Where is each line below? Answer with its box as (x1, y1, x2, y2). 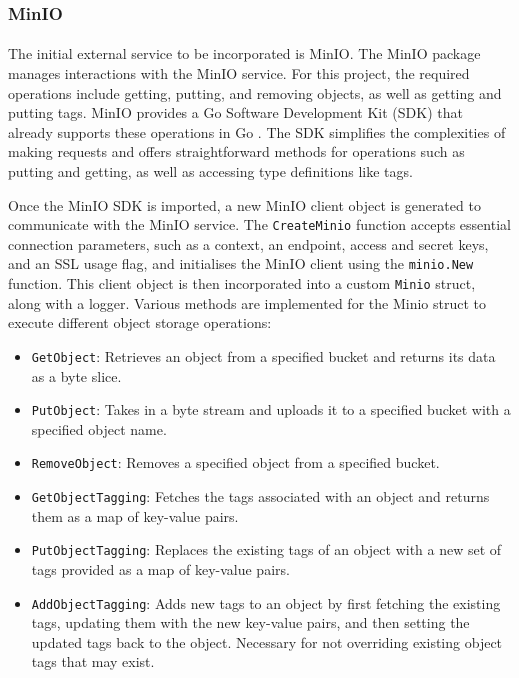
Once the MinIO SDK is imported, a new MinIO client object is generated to (8, 194, 481, 215)
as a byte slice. (31, 365, 122, 386)
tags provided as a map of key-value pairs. (31, 559, 290, 579)
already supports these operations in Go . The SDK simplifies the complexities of (8, 121, 506, 142)
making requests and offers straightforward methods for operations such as (8, 141, 465, 162)
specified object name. (31, 418, 167, 439)
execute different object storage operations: (8, 312, 272, 333)
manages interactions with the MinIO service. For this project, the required (8, 63, 470, 84)
